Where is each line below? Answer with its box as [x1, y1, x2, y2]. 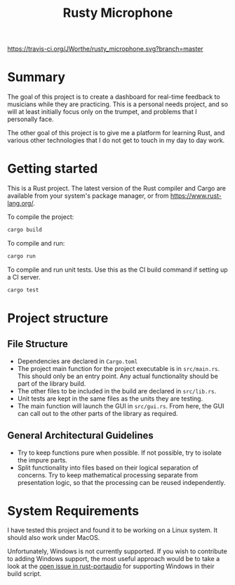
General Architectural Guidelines [7, 429, 154, 441]
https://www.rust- [170, 191, 222, 200]
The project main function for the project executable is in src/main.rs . [17, 364, 220, 372]
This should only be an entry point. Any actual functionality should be [17, 372, 219, 380]
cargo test [7, 287, 39, 294]
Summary [7, 69, 65, 85]
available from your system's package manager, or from [7, 191, 170, 200]
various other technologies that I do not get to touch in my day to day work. [7, 136, 225, 145]
